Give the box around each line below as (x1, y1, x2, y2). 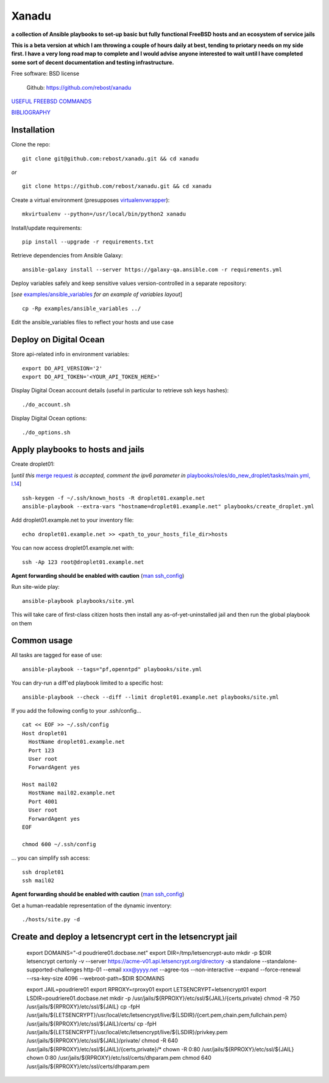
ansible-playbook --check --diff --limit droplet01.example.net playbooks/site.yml (22, 693, 280, 700)
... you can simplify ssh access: (11, 854, 90, 862)
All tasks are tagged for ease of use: (11, 652, 103, 659)
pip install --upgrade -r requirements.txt (22, 238, 154, 245)
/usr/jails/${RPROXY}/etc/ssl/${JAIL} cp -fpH (26, 1002, 140, 1010)
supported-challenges (26, 966, 82, 973)
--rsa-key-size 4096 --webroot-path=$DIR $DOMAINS (26, 974, 164, 982)
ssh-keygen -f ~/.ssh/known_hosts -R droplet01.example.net (22, 494, 205, 502)
